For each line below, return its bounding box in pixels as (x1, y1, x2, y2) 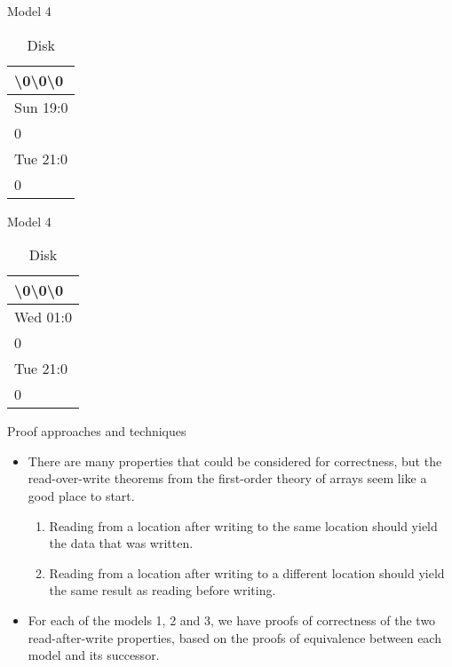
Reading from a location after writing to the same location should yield (49, 516, 438, 535)
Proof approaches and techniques (7, 422, 186, 441)
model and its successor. (28, 646, 160, 664)
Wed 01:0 (14, 306, 72, 328)
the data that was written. (49, 534, 194, 552)
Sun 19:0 (14, 96, 68, 117)
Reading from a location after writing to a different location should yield (49, 563, 445, 582)
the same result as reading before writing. (49, 581, 276, 600)
